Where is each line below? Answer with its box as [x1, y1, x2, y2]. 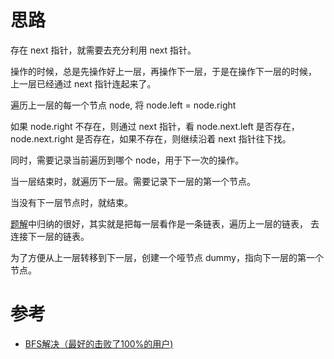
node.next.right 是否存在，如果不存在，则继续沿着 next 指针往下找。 [10, 132, 292, 145]
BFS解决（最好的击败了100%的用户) [24, 337, 174, 350]
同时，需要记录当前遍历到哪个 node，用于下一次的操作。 [10, 154, 245, 166]
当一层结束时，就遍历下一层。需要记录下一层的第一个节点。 [10, 175, 256, 187]
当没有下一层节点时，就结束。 [10, 196, 133, 208]
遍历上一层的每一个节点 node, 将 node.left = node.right [10, 99, 237, 111]
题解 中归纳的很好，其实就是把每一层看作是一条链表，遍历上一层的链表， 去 [10, 217, 320, 230]
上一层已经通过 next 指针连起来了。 [10, 77, 157, 90]
